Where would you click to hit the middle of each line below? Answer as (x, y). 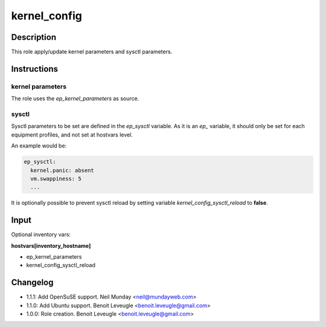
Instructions (35, 69)
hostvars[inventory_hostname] (51, 245)
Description (34, 37)
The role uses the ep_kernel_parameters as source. (75, 99)
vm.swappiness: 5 (56, 179)
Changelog (32, 283)
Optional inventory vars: (41, 235)
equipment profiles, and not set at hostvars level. (72, 134)
